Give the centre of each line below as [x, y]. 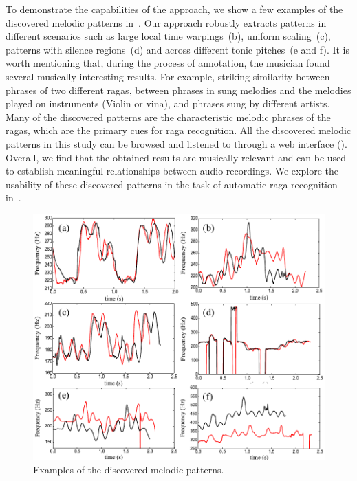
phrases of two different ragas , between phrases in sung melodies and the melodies [178, 90]
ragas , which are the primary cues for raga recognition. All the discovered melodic [178, 130]
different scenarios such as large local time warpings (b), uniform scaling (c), [168, 36]
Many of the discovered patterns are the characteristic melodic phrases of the [168, 116]
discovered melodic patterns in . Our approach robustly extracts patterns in [166, 22]
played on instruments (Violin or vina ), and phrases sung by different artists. [168, 103]
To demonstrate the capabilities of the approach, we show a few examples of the [174, 9]
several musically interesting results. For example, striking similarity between [168, 76]
